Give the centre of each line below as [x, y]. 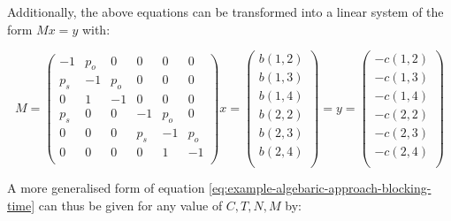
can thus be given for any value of [130, 206]
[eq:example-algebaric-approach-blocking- [320, 188]
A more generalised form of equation [106, 188]
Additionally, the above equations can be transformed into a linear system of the [225, 11]
